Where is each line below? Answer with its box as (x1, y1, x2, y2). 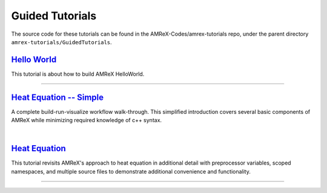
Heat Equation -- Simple (11, 92, 104, 102)
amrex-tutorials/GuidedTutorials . (11, 38, 112, 45)
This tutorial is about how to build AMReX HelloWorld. (11, 70, 145, 77)
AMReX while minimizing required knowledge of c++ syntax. (11, 117, 162, 124)
